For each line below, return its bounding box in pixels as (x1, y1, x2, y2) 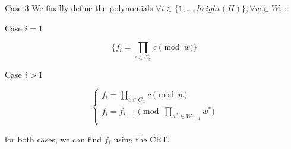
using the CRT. (113, 132, 170, 145)
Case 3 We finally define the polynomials (5, 2, 153, 14)
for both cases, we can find (5, 132, 102, 145)
